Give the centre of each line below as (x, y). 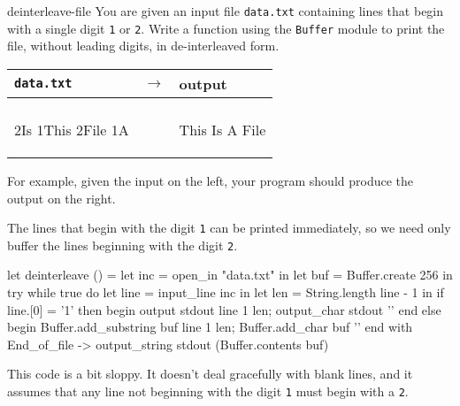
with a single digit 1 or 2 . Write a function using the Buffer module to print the (226, 28)
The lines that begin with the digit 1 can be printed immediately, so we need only (229, 228)
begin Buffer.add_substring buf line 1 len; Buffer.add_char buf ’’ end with (210, 327)
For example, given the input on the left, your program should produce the (211, 180)
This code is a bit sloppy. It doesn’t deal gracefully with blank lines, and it (210, 374)
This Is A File (222, 129)
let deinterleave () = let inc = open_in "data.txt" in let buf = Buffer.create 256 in (230, 275)
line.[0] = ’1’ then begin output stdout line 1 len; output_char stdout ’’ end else (224, 309)
